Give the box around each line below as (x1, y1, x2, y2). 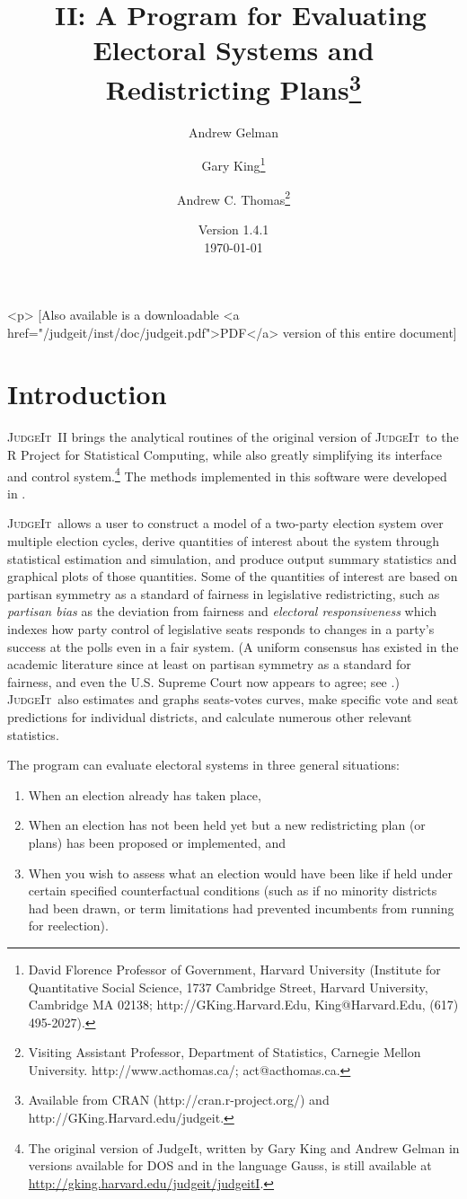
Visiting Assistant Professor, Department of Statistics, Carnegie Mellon (28, 1043, 421, 1062)
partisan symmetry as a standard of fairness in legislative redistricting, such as (7, 584, 440, 603)
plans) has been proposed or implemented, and (28, 833, 286, 851)
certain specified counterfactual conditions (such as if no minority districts (28, 881, 437, 900)
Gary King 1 (201, 154, 266, 175)
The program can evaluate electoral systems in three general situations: (7, 755, 400, 774)
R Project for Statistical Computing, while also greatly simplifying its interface (7, 445, 442, 464)
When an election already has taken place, (28, 785, 261, 804)
